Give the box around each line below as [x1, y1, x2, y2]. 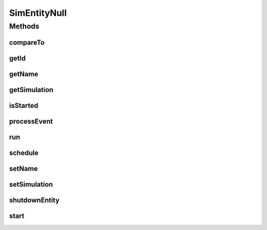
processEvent [9, 117, 53, 126]
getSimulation [9, 86, 54, 94]
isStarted [9, 101, 39, 110]
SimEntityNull [9, 7, 67, 18]
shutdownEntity [9, 196, 60, 204]
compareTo [9, 38, 45, 46]
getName [9, 70, 39, 78]
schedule [9, 148, 39, 157]
